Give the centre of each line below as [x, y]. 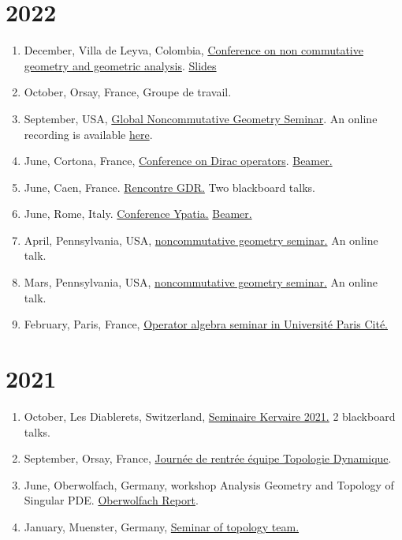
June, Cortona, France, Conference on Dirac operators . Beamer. [178, 161]
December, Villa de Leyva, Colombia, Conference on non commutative [194, 50]
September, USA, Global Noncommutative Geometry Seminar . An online [201, 118]
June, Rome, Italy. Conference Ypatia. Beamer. [138, 214]
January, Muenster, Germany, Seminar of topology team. [162, 526]
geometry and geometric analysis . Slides [120, 65]
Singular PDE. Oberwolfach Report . [111, 500]
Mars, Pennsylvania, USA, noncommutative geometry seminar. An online [201, 282]
